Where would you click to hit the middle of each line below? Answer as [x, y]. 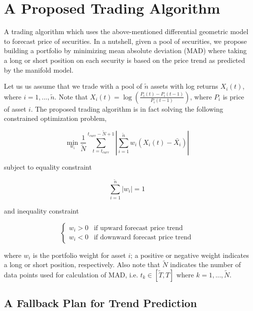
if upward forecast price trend [138, 228]
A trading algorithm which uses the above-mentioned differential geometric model [126, 31]
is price [233, 96]
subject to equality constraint [48, 166]
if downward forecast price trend [143, 238]
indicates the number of [206, 264]
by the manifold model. [39, 69]
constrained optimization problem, [55, 118]
